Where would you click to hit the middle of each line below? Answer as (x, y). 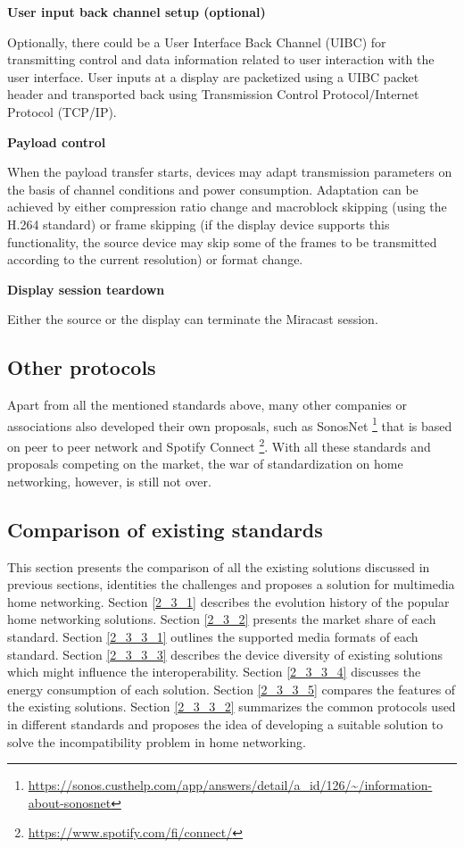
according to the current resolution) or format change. (155, 259)
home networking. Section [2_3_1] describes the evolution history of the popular (228, 601)
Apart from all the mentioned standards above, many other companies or (207, 405)
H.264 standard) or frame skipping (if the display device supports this (199, 224)
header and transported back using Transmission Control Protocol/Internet (213, 94)
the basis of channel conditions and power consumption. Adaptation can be (213, 189)
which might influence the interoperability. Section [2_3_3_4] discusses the (214, 672)
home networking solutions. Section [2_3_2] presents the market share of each (222, 619)
